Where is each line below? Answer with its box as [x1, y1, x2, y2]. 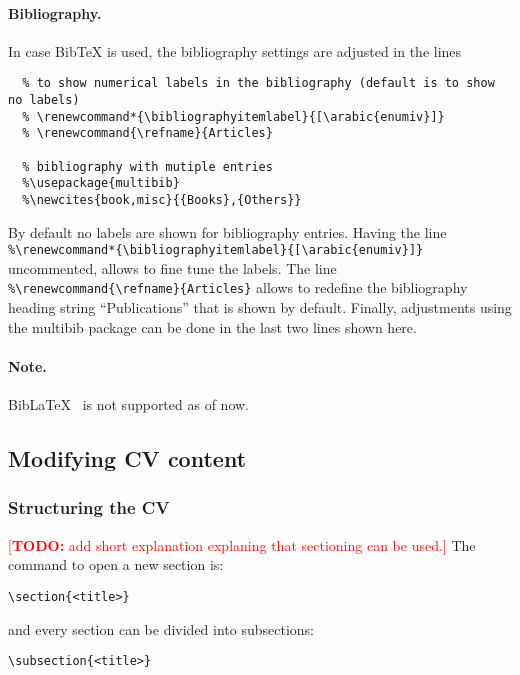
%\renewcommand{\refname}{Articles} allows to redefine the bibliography [8, 277, 468, 298]
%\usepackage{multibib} [22, 176, 180, 191]
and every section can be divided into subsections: [8, 618, 315, 639]
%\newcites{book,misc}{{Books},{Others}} [22, 192, 302, 207]
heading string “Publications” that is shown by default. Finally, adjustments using [8, 297, 512, 318]
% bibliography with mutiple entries [22, 159, 273, 174]
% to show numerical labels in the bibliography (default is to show [22, 76, 495, 91]
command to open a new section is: [8, 554, 224, 575]
